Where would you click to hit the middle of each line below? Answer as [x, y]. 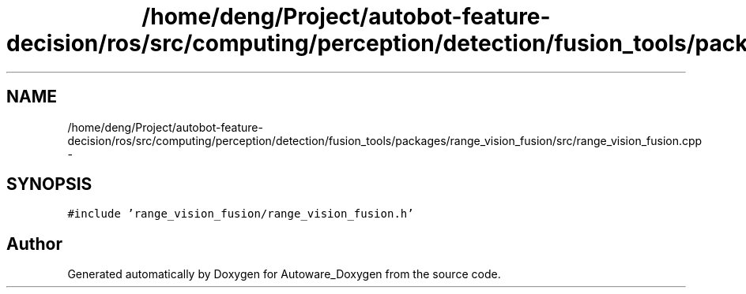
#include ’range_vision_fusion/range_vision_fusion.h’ [241, 214]
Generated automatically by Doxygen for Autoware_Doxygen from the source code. [284, 274]
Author [34, 244]
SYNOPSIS [49, 184]
